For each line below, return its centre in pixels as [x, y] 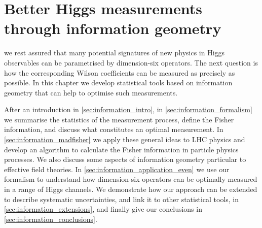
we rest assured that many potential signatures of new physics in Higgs [115, 53]
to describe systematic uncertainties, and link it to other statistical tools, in [122, 199]
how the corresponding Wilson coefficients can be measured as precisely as [120, 72]
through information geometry [113, 28]
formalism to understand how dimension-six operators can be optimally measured [131, 179]
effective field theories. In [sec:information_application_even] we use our [117, 169]
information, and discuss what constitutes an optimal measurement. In [114, 129]
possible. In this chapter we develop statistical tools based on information [118, 83]
